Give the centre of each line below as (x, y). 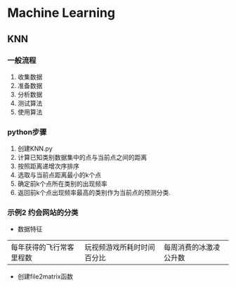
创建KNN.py (35, 148)
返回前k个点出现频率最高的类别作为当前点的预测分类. (94, 193)
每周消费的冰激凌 (192, 248)
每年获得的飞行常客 (43, 248)
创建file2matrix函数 (45, 276)
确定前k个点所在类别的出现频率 (62, 184)
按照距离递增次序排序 (48, 166)
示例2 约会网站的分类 (43, 212)
